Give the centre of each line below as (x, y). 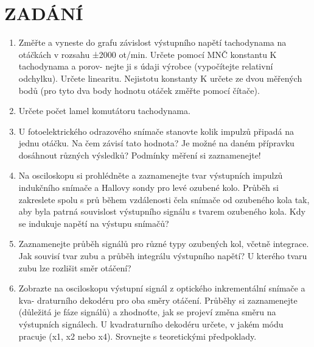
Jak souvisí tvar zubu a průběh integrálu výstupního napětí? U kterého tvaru (163, 256)
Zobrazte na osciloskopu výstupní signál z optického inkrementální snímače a (162, 288)
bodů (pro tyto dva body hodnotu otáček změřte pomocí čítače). (139, 90)
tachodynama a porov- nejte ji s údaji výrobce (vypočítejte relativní (146, 66)
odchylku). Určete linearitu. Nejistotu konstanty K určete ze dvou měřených (160, 78)
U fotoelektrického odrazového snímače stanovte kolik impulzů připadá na (156, 131)
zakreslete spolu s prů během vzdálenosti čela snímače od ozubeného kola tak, (164, 199)
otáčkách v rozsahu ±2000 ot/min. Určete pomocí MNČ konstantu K (148, 54)
